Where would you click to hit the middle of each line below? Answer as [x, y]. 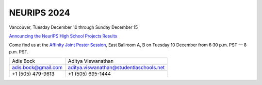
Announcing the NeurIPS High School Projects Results [63, 36]
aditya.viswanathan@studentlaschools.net [116, 68]
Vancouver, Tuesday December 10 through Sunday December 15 [74, 27]
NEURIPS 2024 [40, 13]
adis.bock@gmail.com [37, 68]
